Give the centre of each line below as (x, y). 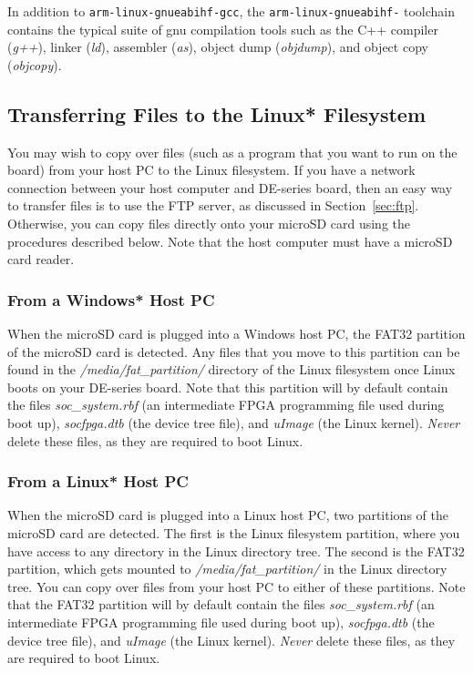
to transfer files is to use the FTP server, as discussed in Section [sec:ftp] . (213, 205)
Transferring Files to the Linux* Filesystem (216, 113)
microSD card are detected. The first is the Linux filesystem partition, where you (234, 532)
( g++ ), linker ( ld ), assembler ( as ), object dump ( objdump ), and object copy (218, 47)
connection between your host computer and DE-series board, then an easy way (230, 187)
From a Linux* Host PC (98, 481)
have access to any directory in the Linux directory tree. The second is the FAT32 (236, 551)
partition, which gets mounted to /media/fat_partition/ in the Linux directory (227, 569)
